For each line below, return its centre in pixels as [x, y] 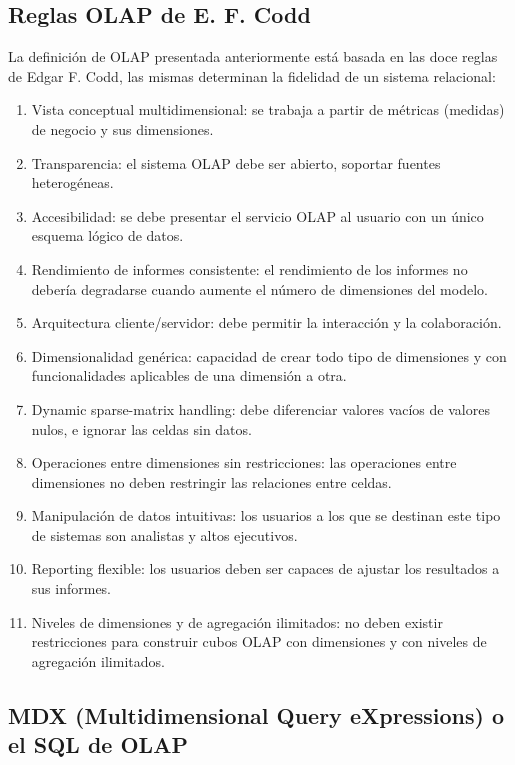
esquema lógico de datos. [107, 235]
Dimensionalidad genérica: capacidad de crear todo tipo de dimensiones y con [269, 355]
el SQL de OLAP [98, 744]
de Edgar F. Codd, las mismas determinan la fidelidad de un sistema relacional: [252, 75]
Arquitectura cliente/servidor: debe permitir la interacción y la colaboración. [266, 322]
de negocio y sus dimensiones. [122, 128]
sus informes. [71, 588]
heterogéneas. [72, 182]
